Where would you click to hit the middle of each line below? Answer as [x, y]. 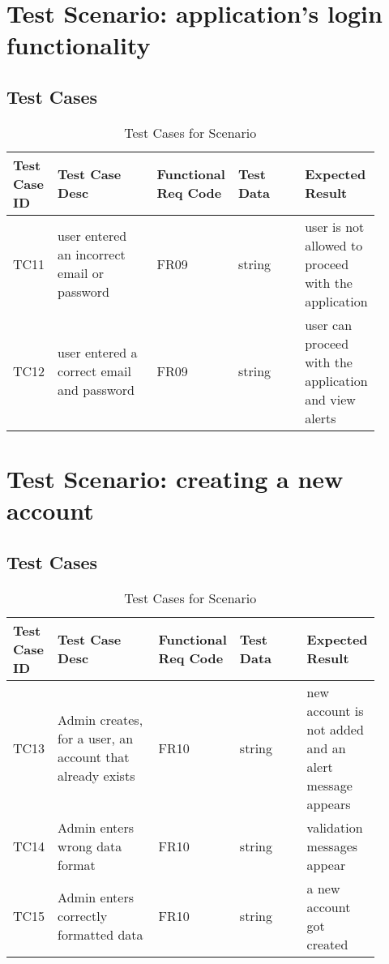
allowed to [334, 245]
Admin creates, [100, 720]
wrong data [90, 846]
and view [330, 399]
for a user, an [96, 739]
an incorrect [92, 255]
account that [94, 757]
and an [326, 748]
